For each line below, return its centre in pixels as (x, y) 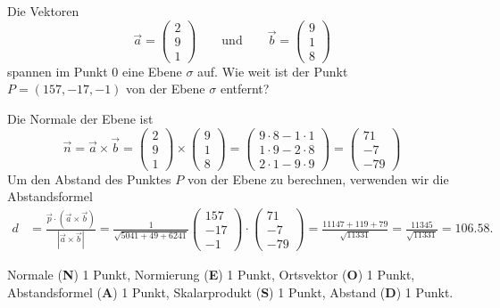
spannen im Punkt (58, 71)
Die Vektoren (43, 11)
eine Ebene (152, 71)
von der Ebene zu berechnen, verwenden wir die (318, 178)
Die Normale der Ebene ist (80, 118)
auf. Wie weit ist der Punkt (273, 71)
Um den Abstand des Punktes (89, 178)
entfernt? (245, 89)
